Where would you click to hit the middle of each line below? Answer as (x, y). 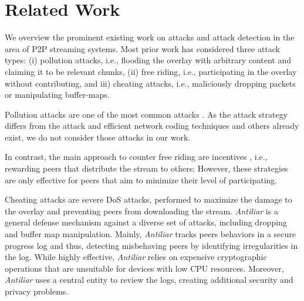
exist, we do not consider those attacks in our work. (98, 137)
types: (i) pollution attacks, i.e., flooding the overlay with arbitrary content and (148, 60)
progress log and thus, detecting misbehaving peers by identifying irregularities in (151, 245)
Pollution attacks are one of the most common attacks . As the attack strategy (146, 114)
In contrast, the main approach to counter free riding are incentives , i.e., (136, 157)
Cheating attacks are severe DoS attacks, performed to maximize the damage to (148, 199)
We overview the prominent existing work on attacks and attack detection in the (150, 37)
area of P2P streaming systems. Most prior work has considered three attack (142, 48)
